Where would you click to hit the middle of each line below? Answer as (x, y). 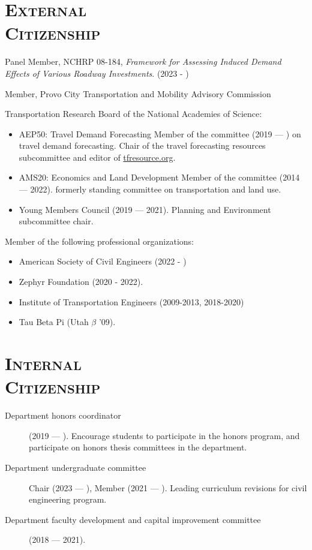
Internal (43, 363)
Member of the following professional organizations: (99, 241)
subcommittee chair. (56, 221)
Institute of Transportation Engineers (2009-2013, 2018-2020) (131, 301)
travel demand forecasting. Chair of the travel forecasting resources (142, 145)
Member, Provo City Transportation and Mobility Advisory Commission (138, 93)
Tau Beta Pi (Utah (54, 322)
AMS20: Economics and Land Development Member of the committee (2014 (159, 177)
